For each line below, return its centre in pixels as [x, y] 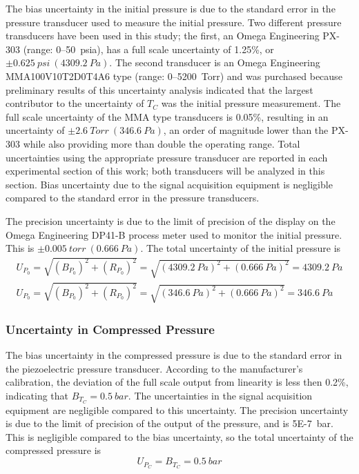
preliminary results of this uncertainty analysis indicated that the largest [159, 89]
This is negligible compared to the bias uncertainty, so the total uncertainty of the [179, 436]
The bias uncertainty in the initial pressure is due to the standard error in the [171, 8]
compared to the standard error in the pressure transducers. [133, 198]
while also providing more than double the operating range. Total [162, 143]
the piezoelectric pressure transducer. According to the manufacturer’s [154, 368]
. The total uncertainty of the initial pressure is [241, 248]
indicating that [37, 395]
